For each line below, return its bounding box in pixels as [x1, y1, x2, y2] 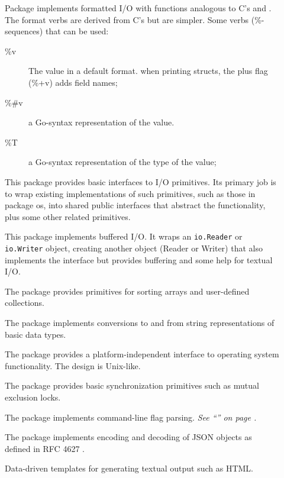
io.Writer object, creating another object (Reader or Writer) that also [5, 241, 263, 254]
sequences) [5, 25, 43, 37]
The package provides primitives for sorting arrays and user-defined [5, 285, 250, 297]
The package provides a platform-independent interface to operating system [5, 348, 279, 360]
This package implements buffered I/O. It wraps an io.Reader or [5, 230, 243, 243]
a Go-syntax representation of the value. [28, 116, 175, 128]
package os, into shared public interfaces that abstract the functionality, [5, 199, 266, 211]
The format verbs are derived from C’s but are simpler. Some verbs [5, 13, 249, 25]
